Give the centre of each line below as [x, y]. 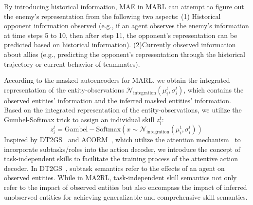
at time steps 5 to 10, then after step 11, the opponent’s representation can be [121, 35]
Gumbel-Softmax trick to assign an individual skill [79, 119]
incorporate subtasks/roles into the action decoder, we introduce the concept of [122, 149]
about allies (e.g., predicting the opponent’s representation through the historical [125, 54]
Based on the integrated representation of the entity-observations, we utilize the [123, 110]
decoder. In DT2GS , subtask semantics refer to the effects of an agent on [114, 168]
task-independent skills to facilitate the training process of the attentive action [121, 158]
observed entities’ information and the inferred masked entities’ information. [117, 100]
